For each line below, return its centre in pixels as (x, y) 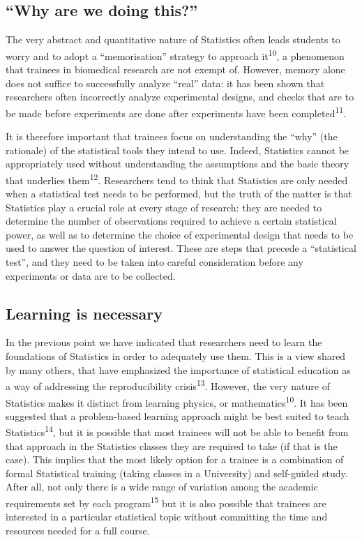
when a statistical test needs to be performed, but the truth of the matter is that (179, 194)
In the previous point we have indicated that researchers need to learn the (164, 342)
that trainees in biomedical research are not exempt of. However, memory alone (175, 69)
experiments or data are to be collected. (91, 275)
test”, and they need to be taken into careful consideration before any (154, 262)
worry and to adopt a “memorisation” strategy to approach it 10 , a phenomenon (175, 54)
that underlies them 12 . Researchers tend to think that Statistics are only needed (177, 179)
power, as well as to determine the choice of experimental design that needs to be (180, 234)
